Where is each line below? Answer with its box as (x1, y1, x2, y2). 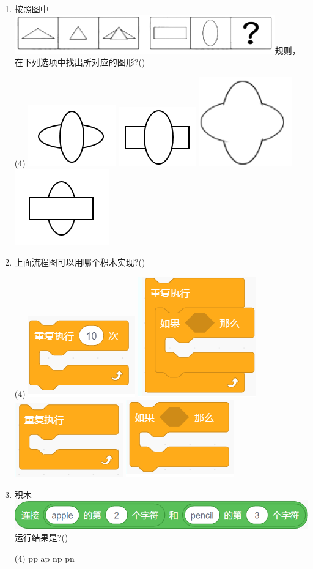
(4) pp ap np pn (14, 551, 75, 564)
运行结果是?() (14, 531, 68, 544)
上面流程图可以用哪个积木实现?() (14, 255, 145, 268)
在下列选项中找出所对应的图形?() (14, 56, 145, 69)
